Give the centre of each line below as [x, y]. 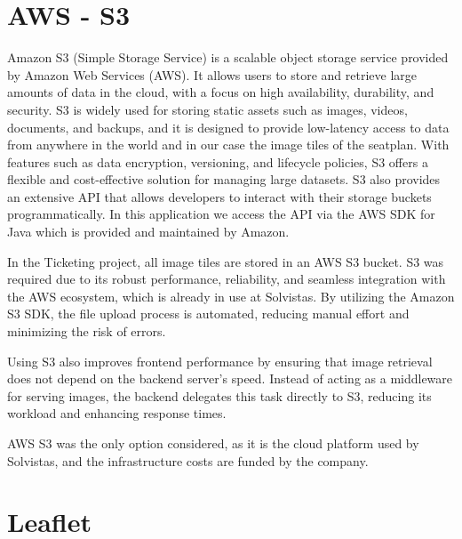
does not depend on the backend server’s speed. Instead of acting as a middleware [230, 378]
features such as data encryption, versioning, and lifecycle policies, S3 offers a [218, 161]
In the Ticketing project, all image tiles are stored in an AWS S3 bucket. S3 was [226, 261]
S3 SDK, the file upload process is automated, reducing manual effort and [208, 314]
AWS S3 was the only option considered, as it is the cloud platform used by [213, 443]
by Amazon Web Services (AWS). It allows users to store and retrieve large [212, 74]
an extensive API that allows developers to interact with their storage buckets [219, 196]
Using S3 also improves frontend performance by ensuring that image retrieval [220, 361]
